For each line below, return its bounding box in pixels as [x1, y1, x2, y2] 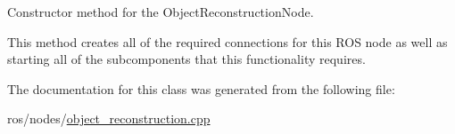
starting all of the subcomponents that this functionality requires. [7, 50, 366, 68]
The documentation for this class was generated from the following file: [7, 79, 395, 98]
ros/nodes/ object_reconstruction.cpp [7, 109, 211, 128]
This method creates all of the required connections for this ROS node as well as [7, 32, 448, 51]
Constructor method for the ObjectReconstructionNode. [7, 3, 314, 20]
